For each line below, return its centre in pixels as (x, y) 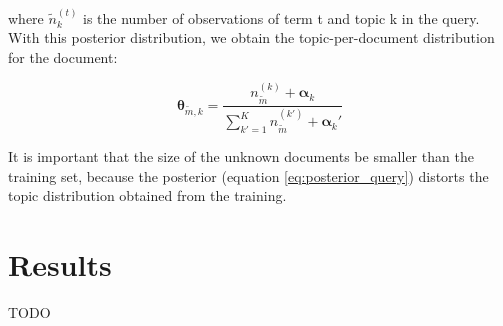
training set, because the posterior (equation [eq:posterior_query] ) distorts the (248, 175)
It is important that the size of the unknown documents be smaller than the (241, 156)
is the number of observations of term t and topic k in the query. (281, 17)
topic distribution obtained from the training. (147, 195)
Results (60, 264)
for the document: (63, 57)
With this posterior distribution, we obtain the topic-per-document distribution (251, 37)
